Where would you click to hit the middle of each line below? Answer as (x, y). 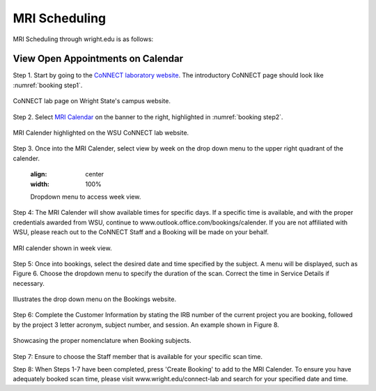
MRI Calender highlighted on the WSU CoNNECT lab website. (101, 133)
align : (39, 174)
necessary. (29, 283)
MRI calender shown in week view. (62, 248)
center (95, 174)
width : (40, 184)
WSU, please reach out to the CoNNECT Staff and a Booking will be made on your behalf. (141, 232)
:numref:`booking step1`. (48, 85)
